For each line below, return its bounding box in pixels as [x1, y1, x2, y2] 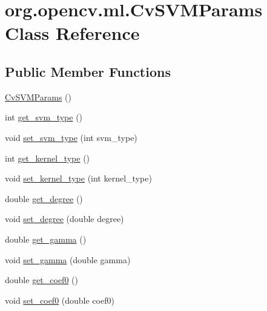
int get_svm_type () [5, 111, 83, 123]
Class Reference [5, 21, 140, 45]
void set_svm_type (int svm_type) [5, 131, 137, 143]
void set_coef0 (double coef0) [5, 293, 114, 306]
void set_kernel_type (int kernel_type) [5, 172, 152, 185]
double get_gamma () [5, 232, 87, 245]
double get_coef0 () [5, 273, 78, 286]
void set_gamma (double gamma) [5, 253, 131, 266]
